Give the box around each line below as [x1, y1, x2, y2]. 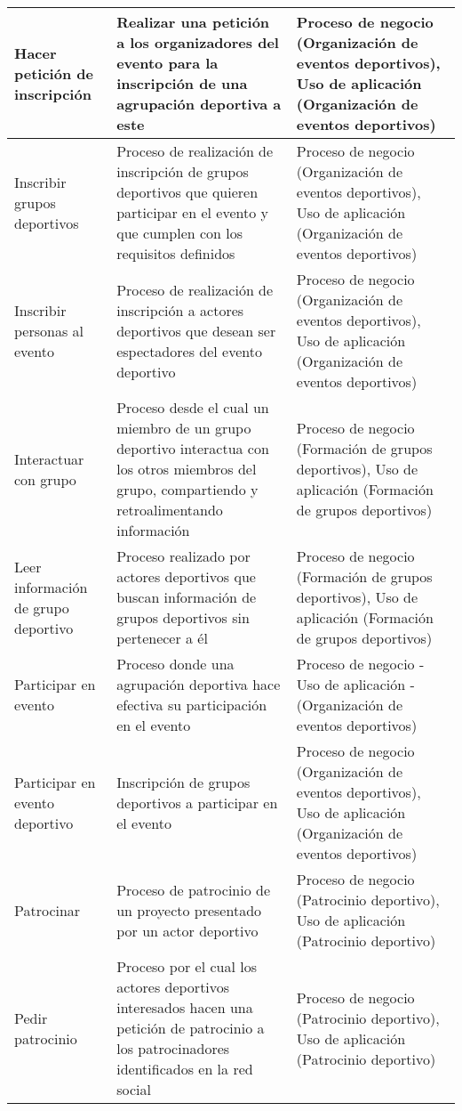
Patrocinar [14, 899, 81, 920]
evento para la [116, 53, 219, 73]
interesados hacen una [116, 997, 253, 1018]
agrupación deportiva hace [116, 674, 281, 694]
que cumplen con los [116, 223, 243, 243]
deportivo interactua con [116, 438, 269, 458]
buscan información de [116, 587, 257, 607]
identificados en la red [116, 1058, 253, 1079]
